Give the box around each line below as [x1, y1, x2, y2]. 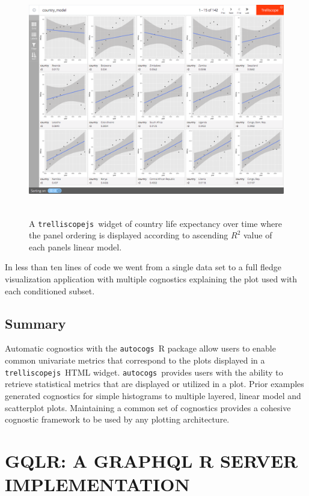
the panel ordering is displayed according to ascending [29, 229, 228, 241]
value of [243, 229, 272, 241]
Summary [5, 314, 66, 332]
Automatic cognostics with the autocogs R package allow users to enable [5, 342, 276, 355]
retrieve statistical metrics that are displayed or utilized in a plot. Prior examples [5, 377, 304, 390]
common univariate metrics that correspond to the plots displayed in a [5, 354, 265, 367]
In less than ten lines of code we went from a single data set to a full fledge [5, 261, 282, 273]
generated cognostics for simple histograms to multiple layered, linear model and [5, 389, 301, 401]
